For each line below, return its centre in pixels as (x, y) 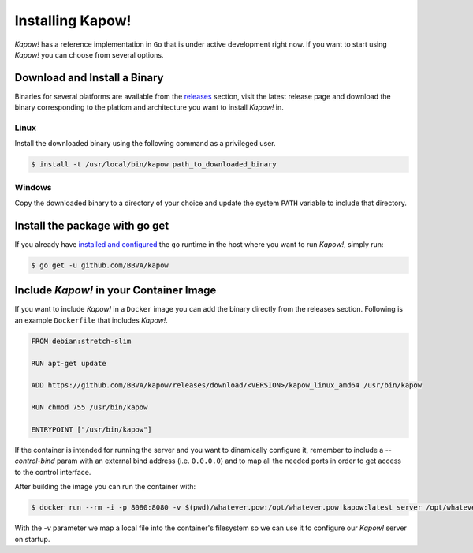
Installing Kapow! (73, 21)
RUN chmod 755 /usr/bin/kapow (89, 407)
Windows (33, 187)
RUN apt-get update (69, 363)
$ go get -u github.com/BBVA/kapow (100, 265)
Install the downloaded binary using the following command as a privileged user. (145, 144)
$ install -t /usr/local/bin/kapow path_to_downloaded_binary (154, 164)
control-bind (35, 461)
